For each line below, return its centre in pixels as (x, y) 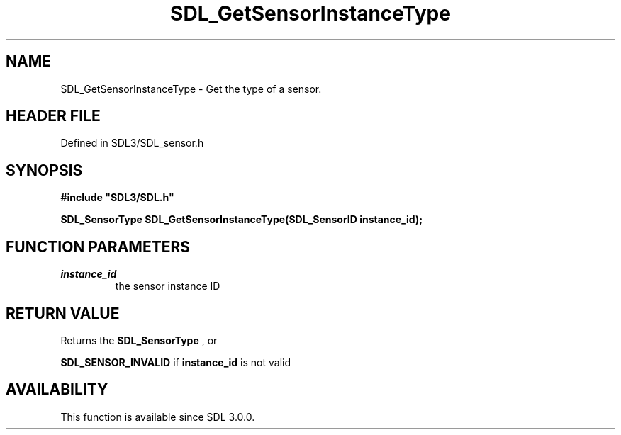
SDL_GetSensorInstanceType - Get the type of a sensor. (191, 89)
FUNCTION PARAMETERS (98, 247)
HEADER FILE (53, 116)
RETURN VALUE (63, 313)
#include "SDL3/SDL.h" (117, 198)
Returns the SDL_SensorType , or (139, 340)
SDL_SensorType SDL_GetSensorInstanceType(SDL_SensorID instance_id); (241, 220)
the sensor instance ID (168, 286)
